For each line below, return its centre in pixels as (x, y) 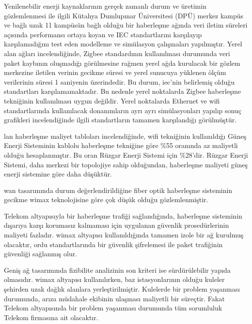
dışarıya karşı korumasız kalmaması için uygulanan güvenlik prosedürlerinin (117, 225)
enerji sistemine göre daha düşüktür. (58, 174)
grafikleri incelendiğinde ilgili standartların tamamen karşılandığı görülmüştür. (120, 120)
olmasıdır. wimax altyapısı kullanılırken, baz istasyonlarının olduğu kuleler (114, 279)
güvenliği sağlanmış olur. (41, 254)
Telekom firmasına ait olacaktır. (51, 317)
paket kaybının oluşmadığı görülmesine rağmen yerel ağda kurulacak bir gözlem (122, 63)
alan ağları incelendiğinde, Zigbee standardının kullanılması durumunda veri (117, 53)
